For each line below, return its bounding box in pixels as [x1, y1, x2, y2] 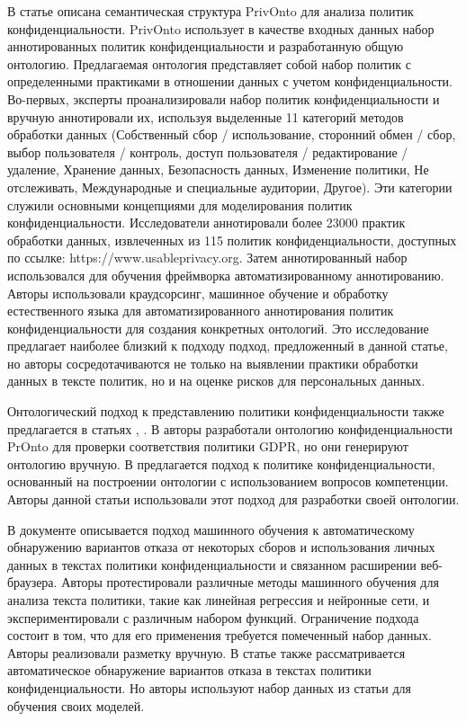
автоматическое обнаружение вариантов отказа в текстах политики [7, 661, 372, 680]
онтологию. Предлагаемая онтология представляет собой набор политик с [7, 54, 412, 73]
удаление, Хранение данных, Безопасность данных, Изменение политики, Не [7, 160, 429, 179]
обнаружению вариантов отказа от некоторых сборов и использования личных [7, 538, 435, 556]
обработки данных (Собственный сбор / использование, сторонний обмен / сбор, [7, 125, 456, 144]
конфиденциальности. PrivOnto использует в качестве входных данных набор [7, 19, 435, 38]
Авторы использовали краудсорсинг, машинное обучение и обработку [7, 283, 389, 302]
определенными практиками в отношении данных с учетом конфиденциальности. [7, 72, 453, 91]
